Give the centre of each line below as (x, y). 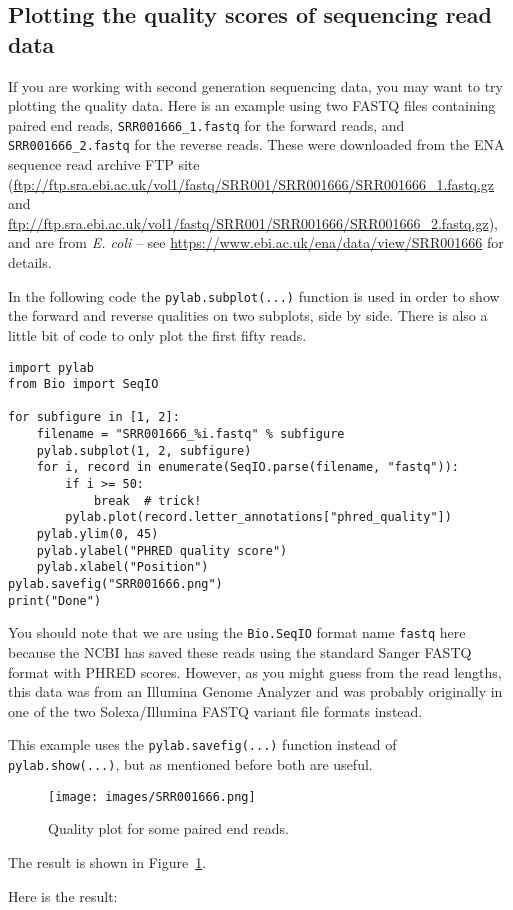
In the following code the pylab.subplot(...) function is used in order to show (254, 295)
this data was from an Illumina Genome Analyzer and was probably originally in (255, 691)
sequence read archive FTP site (104, 164)
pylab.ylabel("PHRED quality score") (162, 550)
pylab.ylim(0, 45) (97, 534)
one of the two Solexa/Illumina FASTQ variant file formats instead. (215, 710)
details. (30, 262)
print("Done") (55, 600)
